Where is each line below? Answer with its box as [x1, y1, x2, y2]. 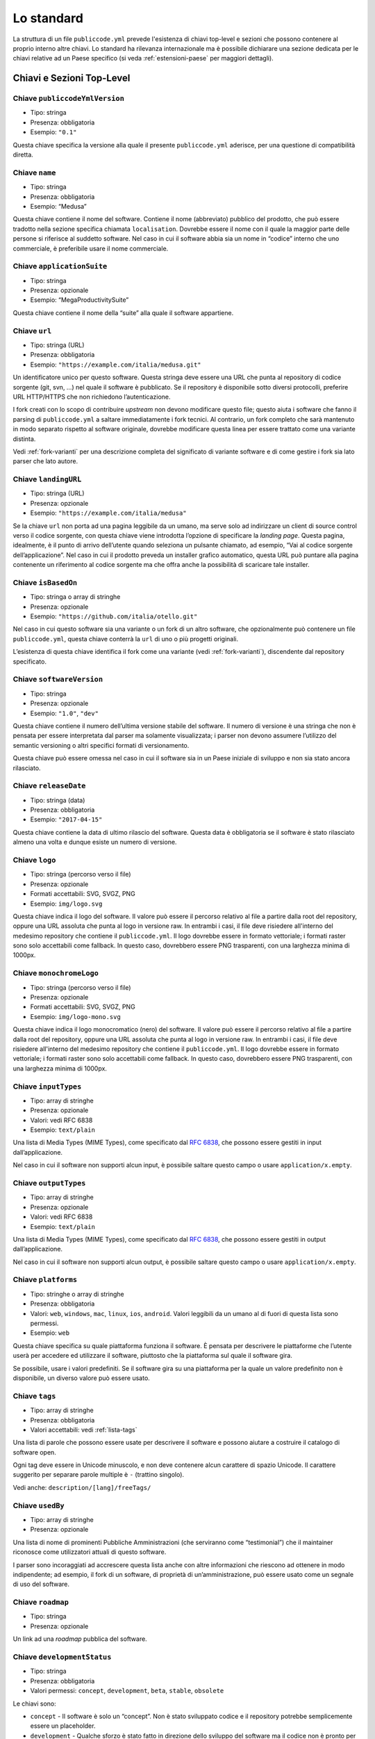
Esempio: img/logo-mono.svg [30, 1012, 121, 1020]
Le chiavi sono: [12, 1699, 57, 1708]
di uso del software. [12, 1580, 69, 1589]
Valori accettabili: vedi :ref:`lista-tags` [30, 1425, 137, 1434]
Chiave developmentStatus [12, 1652, 112, 1662]
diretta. [12, 150, 34, 159]
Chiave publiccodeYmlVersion [12, 94, 125, 104]
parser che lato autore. [12, 457, 78, 465]
